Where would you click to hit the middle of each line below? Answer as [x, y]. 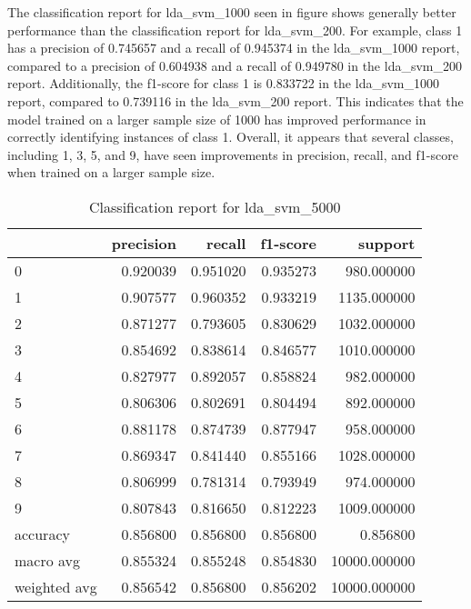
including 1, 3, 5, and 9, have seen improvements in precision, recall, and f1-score [233, 154]
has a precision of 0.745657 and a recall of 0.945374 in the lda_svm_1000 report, [234, 48]
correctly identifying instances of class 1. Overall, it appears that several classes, [230, 137]
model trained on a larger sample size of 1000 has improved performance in [217, 119]
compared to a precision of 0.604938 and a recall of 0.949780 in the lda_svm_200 [235, 65]
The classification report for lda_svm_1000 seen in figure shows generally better [232, 12]
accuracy [42, 534]
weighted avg [56, 586]
